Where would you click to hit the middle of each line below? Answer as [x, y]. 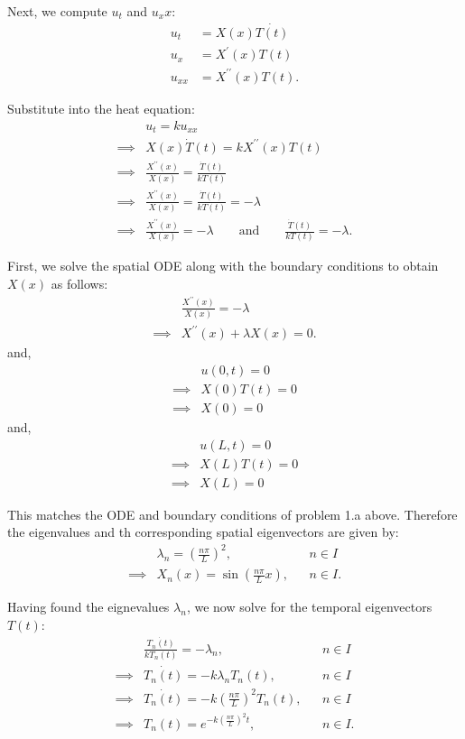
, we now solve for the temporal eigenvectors [309, 607]
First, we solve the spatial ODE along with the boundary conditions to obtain [223, 266]
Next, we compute [57, 11]
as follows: [79, 283]
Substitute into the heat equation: [101, 108]
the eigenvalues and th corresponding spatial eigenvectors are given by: [203, 532]
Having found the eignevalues [88, 607]
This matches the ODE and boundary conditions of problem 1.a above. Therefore [232, 514]
